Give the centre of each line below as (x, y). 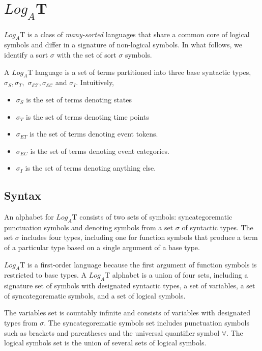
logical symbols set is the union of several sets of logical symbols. (105, 343)
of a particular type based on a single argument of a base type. (102, 247)
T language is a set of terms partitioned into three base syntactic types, (139, 72)
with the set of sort (86, 54)
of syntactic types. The (217, 227)
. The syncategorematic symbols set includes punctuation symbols (147, 323)
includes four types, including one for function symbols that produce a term (140, 237)
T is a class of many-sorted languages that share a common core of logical (135, 34)
